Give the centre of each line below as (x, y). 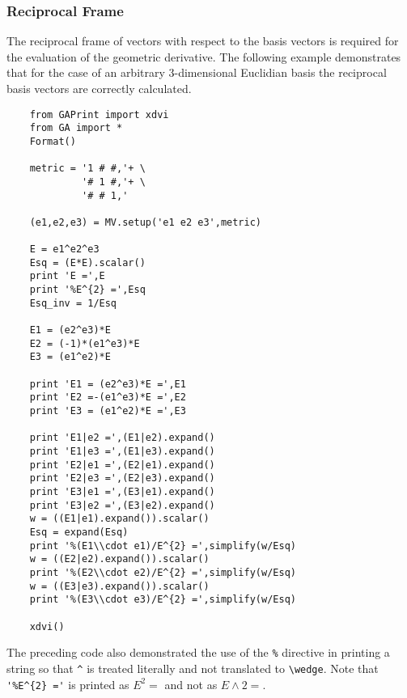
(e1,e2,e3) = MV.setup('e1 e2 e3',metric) (145, 222)
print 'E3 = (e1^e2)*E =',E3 (108, 411)
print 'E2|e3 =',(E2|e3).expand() (122, 478)
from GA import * (76, 128)
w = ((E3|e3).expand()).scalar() (119, 586)
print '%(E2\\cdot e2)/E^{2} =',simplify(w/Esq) (163, 572)
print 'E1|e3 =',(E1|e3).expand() (122, 451)
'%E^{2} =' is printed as (68, 684)
